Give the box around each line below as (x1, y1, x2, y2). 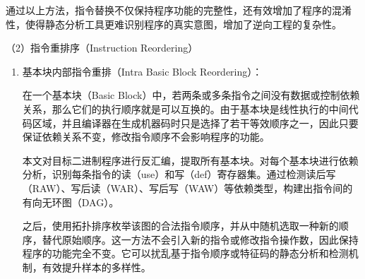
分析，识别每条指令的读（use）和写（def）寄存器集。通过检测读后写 (22, 167, 336, 182)
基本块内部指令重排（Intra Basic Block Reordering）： (22, 64, 263, 78)
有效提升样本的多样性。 (42, 259, 151, 274)
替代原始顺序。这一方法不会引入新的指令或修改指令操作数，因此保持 (42, 232, 359, 247)
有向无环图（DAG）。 (22, 194, 119, 209)
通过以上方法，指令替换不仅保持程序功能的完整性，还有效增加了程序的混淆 (6, 3, 352, 17)
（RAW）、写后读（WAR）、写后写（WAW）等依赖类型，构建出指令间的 (22, 180, 353, 195)
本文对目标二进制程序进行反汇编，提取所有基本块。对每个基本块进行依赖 (22, 153, 359, 167)
